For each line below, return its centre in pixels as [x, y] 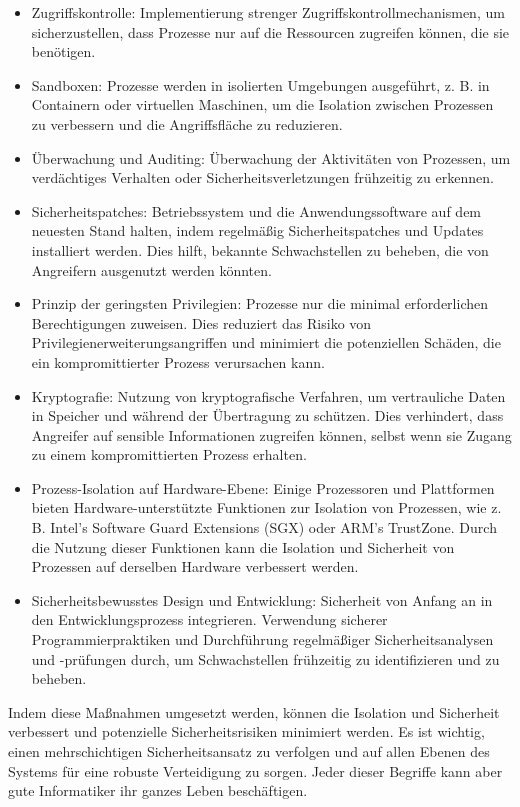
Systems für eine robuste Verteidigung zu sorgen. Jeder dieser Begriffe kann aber [255, 770]
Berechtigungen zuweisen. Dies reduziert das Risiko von [201, 322]
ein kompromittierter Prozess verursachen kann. [178, 361]
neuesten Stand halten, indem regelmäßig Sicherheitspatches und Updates [257, 230]
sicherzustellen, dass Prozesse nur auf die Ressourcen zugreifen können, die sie [270, 31]
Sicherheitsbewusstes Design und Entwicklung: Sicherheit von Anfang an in [262, 599]
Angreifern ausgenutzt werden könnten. [151, 269]
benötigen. [63, 51]
